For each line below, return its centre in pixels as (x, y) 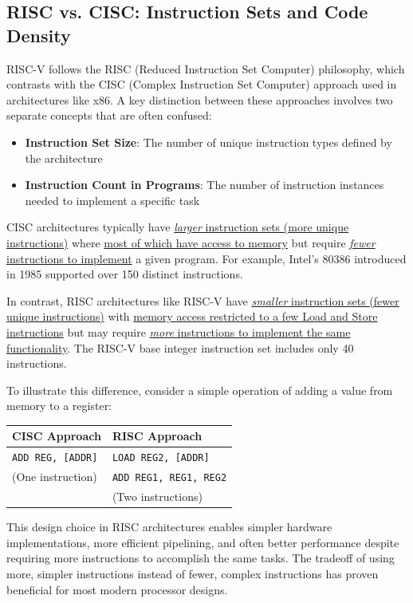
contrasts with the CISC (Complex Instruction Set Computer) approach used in (202, 84)
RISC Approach (157, 436)
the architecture (64, 158)
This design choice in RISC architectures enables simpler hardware (169, 527)
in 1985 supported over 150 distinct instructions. (125, 274)
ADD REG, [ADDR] (55, 458)
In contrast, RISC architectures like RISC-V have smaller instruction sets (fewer (203, 300)
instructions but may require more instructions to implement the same (179, 331)
